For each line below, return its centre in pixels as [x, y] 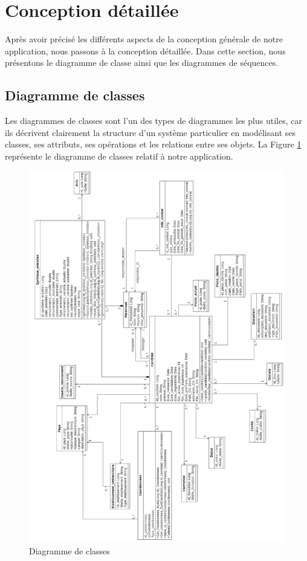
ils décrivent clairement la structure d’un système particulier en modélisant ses [150, 132]
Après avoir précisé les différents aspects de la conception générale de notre [144, 39]
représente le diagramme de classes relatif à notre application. [119, 156]
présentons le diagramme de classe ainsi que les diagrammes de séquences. [142, 63]
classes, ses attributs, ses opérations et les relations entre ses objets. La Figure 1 [153, 144]
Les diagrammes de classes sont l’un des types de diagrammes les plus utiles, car [153, 121]
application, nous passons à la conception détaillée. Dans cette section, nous [145, 50]
